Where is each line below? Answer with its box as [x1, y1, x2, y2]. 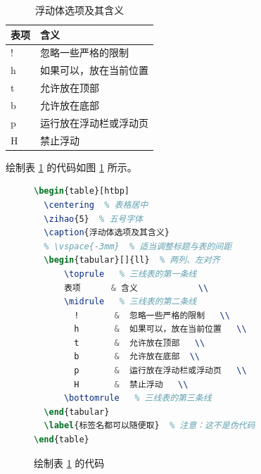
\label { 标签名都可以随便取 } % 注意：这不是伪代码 [44, 420, 255, 431]
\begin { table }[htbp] [34, 186, 130, 197]
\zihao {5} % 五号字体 [44, 213, 143, 224]
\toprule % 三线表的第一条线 [63, 268, 197, 279]
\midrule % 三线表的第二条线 [63, 297, 197, 307]
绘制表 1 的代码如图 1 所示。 [6, 159, 137, 174]
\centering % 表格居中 [44, 199, 148, 210]
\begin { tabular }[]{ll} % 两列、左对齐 [44, 255, 220, 266]
